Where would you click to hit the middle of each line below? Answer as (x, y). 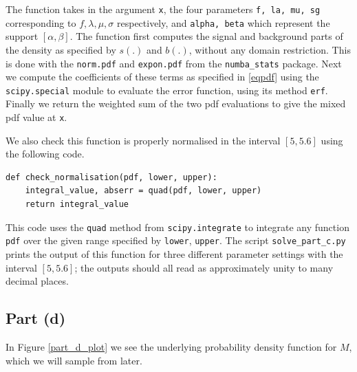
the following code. (45, 154)
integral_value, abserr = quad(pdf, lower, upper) (143, 191)
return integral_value (77, 205)
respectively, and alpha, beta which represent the (223, 22)
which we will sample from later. (74, 360)
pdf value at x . (36, 117)
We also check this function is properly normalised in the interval (143, 140)
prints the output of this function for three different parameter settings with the (174, 253)
